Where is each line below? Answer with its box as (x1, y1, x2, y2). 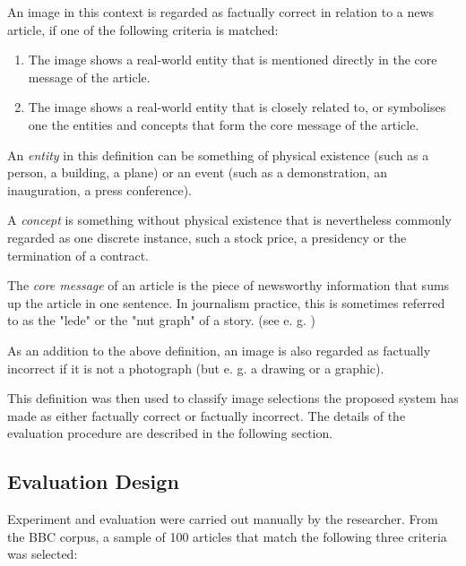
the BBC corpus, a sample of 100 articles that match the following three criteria (7, 527, 447, 545)
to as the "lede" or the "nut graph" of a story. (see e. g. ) (7, 311, 316, 330)
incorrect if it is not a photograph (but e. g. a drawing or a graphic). (7, 358, 384, 377)
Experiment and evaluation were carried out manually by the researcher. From (7, 510, 438, 528)
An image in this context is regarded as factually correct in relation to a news (7, 3, 435, 21)
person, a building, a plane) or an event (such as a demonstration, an (7, 163, 387, 182)
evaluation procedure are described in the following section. (7, 424, 333, 442)
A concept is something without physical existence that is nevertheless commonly (7, 210, 452, 229)
